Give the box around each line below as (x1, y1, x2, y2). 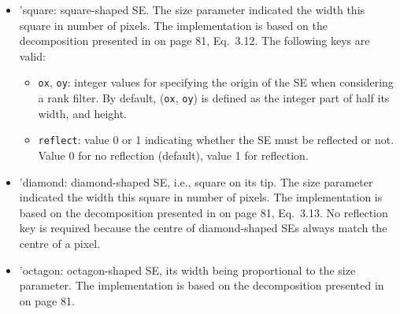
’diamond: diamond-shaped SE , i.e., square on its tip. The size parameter (19, 173, 373, 190)
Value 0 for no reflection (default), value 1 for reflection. (38, 146, 309, 163)
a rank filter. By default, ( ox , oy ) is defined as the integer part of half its (38, 90, 390, 106)
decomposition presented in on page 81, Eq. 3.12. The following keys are (19, 32, 370, 49)
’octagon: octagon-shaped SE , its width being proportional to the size (19, 261, 356, 278)
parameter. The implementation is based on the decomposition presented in (19, 277, 384, 294)
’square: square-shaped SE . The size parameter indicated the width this (19, 2, 365, 17)
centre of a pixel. (19, 235, 101, 251)
